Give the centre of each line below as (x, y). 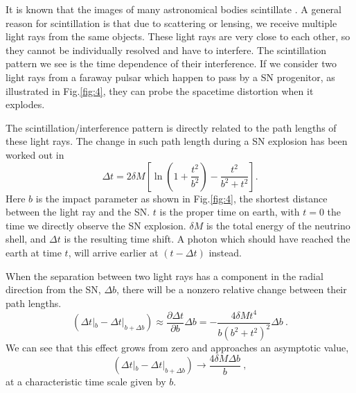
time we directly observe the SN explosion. (96, 225)
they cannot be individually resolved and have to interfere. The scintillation (166, 50)
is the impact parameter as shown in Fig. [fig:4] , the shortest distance (181, 198)
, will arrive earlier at (113, 252)
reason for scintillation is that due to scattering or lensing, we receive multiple (171, 23)
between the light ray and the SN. (78, 212)
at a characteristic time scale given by (86, 382)
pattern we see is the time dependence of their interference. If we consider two (171, 63)
